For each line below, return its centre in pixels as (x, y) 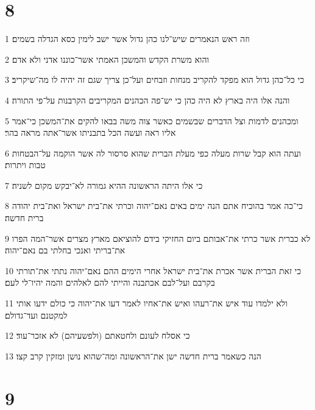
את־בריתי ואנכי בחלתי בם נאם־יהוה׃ (65, 250)
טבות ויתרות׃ (25, 165)
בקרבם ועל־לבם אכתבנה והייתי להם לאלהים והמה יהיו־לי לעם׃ (110, 282)
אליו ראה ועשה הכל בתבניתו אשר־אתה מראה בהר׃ (90, 133)
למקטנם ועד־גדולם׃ (36, 315)
